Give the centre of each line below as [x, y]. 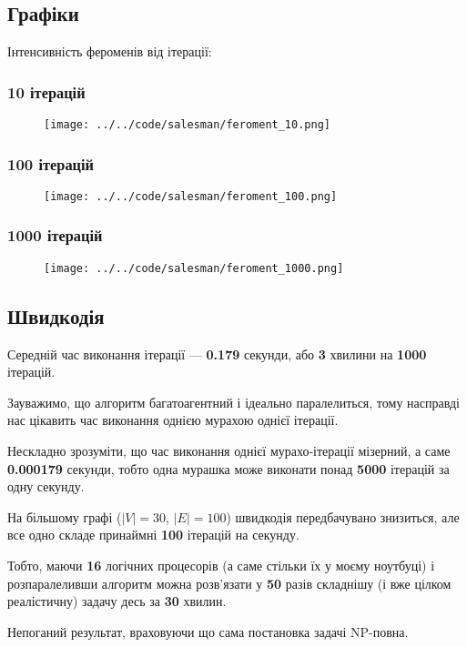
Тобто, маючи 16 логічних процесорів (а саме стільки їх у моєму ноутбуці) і [221, 565]
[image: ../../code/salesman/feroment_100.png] [191, 196]
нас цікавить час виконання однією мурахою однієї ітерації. [173, 420]
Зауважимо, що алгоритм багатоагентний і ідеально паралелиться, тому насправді [233, 402]
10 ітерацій [46, 91]
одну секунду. [46, 486]
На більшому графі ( [65, 516]
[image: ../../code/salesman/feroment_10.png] [187, 125]
